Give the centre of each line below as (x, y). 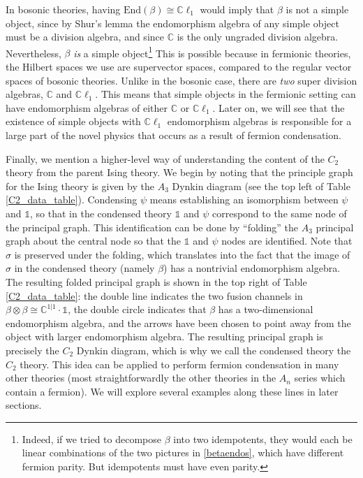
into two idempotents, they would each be (263, 439)
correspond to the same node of (279, 213)
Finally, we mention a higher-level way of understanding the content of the (165, 158)
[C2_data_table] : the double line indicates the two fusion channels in (154, 295)
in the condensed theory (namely (84, 268)
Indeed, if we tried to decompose (92, 439)
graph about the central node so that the (94, 241)
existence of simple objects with (73, 121)
